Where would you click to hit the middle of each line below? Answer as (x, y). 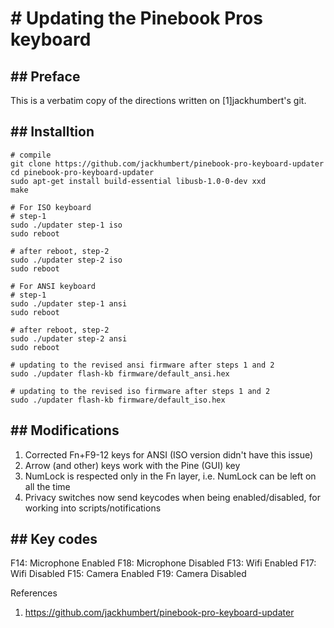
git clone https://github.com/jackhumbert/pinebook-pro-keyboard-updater (167, 163)
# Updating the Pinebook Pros (136, 18)
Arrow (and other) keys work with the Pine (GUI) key (132, 465)
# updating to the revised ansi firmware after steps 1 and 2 (142, 365)
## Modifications (65, 430)
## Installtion (52, 132)
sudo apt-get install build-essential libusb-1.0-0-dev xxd (138, 181)
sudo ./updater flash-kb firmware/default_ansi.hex (120, 373)
